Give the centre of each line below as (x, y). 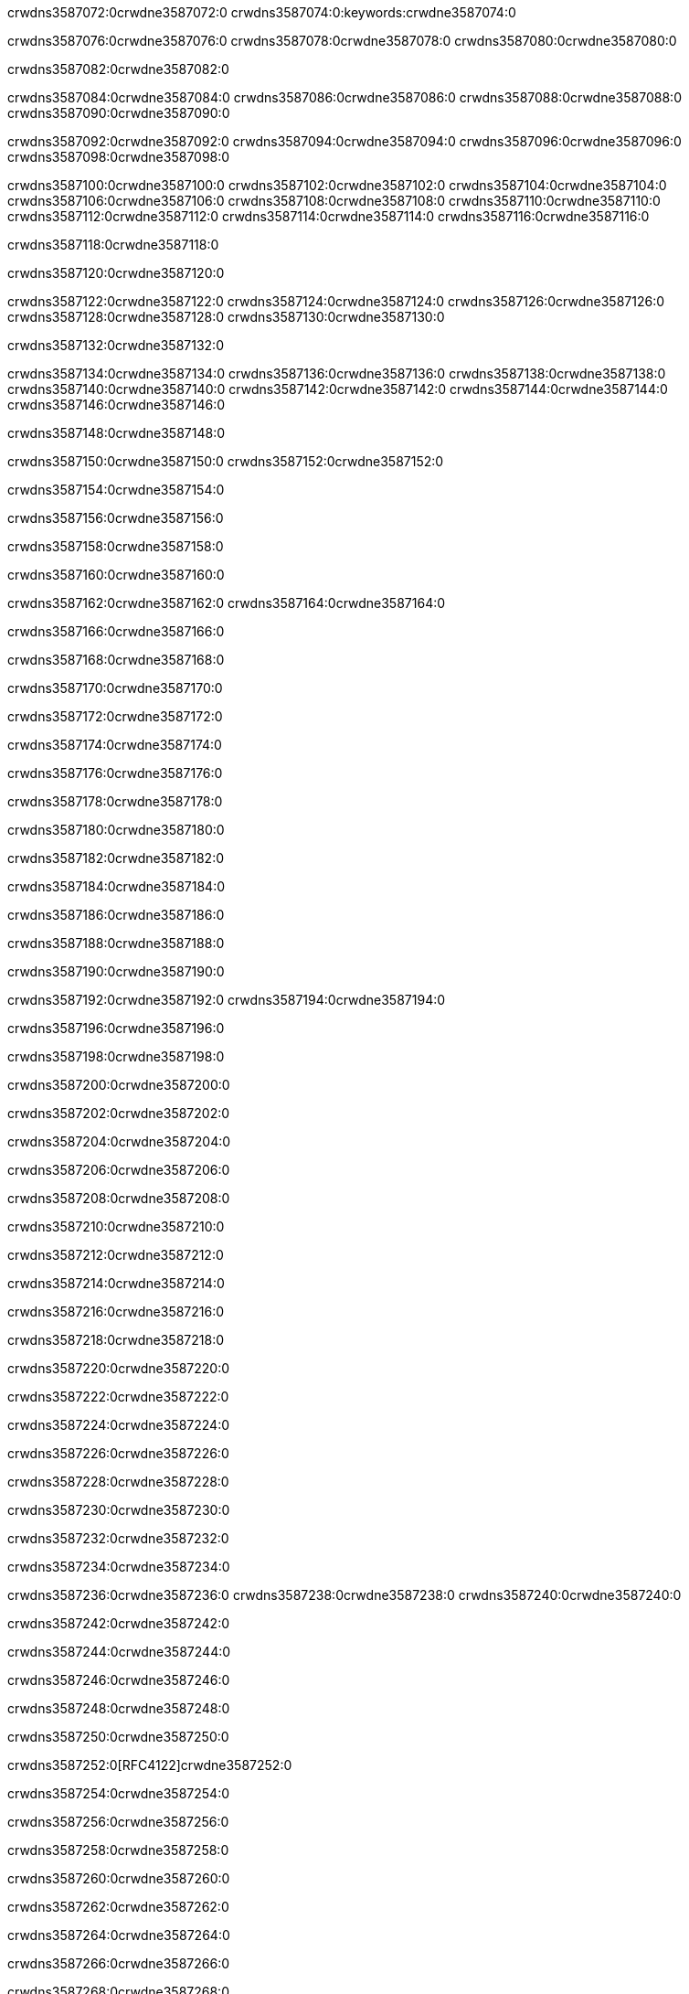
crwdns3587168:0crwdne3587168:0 (116, 660)
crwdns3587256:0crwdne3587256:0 (118, 1822)
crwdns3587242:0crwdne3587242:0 (119, 1623)
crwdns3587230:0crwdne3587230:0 (119, 1510)
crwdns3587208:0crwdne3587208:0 (119, 1198)
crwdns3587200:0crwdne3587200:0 (119, 1085)
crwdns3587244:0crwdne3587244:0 (119, 1652)
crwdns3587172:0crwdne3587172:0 (115, 716)
